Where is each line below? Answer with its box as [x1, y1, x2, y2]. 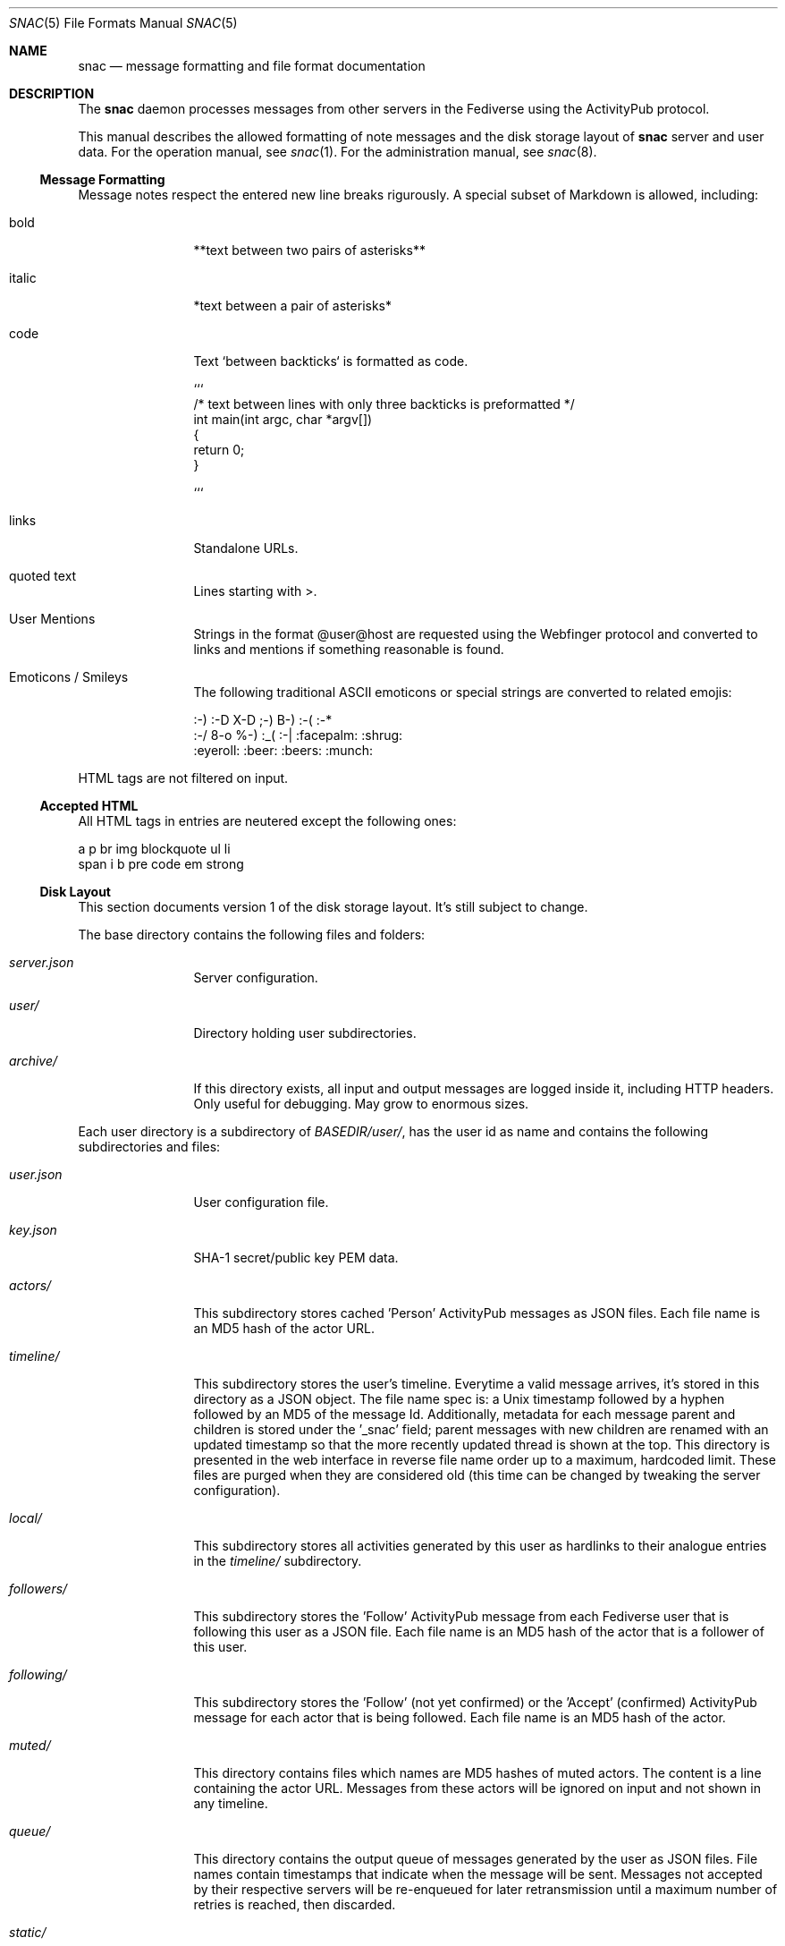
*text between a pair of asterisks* [193, 298, 392, 313]
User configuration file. [193, 1194, 329, 1210]
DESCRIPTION [9, 86, 95, 101]
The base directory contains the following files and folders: [78, 927, 426, 942]
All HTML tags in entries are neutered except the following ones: [78, 813, 457, 829]
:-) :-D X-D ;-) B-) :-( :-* [193, 712, 333, 727]
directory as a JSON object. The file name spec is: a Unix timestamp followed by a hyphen [193, 1391, 725, 1406]
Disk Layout [39, 884, 111, 899]
